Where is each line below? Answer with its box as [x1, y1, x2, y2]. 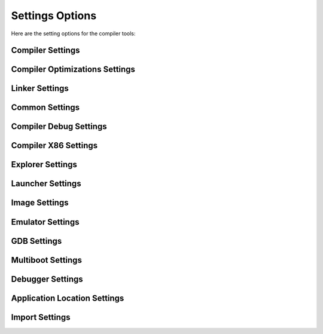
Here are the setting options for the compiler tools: [11, 30, 136, 37]
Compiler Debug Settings [11, 121, 107, 131]
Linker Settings [11, 84, 69, 94]
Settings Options [11, 9, 97, 22]
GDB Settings [11, 236, 62, 246]
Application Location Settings [11, 293, 124, 303]
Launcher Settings [11, 179, 81, 189]
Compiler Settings [11, 45, 80, 56]
